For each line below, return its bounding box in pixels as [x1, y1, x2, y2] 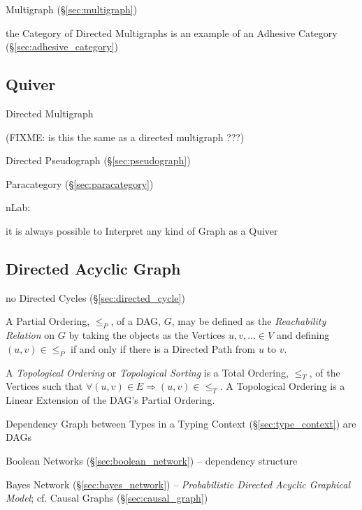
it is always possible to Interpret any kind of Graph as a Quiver [6, 223, 278, 238]
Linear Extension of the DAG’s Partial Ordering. [6, 393, 215, 407]
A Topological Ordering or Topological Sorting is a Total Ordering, [6, 365, 289, 379]
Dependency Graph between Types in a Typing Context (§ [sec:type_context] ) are [6, 416, 356, 430]
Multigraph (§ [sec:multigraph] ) [6, 2, 138, 16]
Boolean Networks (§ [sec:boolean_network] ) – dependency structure [6, 453, 298, 467]
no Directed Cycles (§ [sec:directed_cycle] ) [6, 290, 185, 305]
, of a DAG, [110, 314, 161, 328]
